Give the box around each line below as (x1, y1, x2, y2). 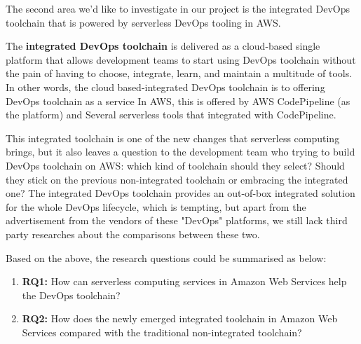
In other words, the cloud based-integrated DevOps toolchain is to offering (6, 79, 325, 94)
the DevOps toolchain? (22, 287, 121, 302)
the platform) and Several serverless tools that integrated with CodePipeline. (6, 107, 336, 122)
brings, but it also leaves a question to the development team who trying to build (6, 144, 355, 159)
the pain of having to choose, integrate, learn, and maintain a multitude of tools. (6, 66, 353, 81)
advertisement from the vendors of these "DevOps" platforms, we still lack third (6, 213, 348, 228)
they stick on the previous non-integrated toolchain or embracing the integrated (6, 172, 348, 186)
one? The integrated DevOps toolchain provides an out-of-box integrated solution (6, 186, 355, 200)
